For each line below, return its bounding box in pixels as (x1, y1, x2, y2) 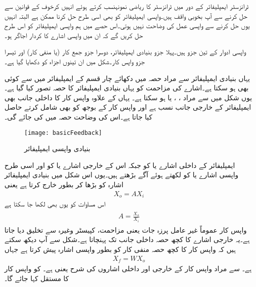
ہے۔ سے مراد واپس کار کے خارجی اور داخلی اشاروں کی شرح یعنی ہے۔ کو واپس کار (4, 263, 252, 274)
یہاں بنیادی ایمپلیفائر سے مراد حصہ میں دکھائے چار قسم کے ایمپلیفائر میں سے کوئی (4, 73, 250, 83)
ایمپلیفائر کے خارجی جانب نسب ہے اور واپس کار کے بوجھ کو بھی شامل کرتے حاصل (4, 102, 251, 112)
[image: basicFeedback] (24, 129, 102, 136)
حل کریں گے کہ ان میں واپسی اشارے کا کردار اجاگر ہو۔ (4, 30, 143, 40)
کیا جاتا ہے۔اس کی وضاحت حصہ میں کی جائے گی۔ (4, 111, 153, 122)
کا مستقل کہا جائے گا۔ (4, 273, 69, 283)
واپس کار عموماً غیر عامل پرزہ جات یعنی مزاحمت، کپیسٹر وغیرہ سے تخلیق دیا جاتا (4, 224, 247, 235)
